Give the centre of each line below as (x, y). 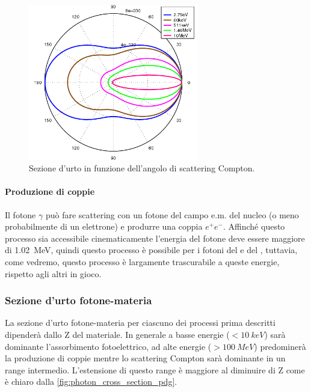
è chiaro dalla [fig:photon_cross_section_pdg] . (91, 381)
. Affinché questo (254, 226)
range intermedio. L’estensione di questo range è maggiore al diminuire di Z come (155, 369)
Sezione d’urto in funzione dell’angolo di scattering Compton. (142, 168)
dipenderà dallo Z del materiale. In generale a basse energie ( (117, 334)
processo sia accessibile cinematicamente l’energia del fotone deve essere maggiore (155, 238)
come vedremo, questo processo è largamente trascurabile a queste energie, (142, 261)
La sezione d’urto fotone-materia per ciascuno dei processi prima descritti (140, 323)
